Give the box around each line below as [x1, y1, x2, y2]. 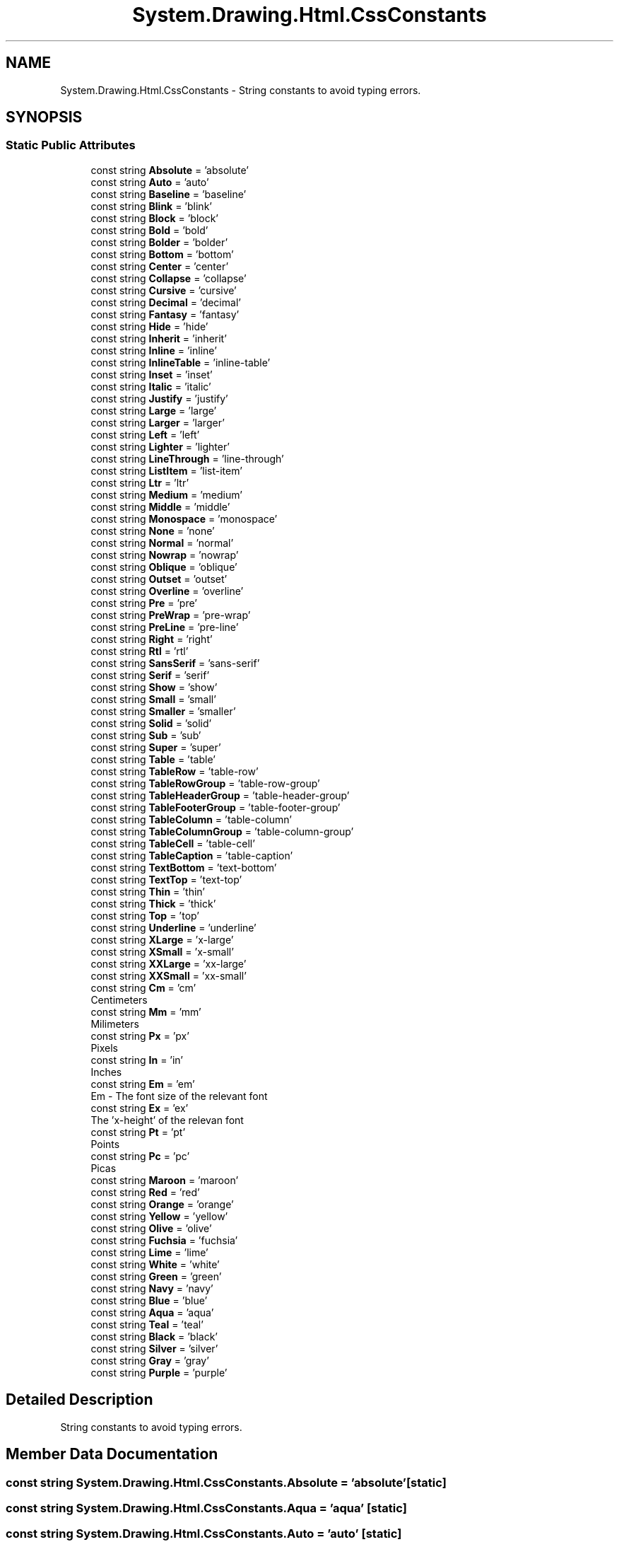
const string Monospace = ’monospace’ [90, 512, 278, 525]
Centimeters [90, 993, 148, 1006]
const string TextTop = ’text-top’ [90, 873, 242, 886]
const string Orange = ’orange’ [90, 1198, 234, 1210]
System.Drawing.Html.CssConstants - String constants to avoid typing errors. [60, 83, 421, 96]
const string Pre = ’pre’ [90, 596, 197, 609]
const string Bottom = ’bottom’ [90, 248, 234, 260]
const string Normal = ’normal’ [90, 536, 234, 549]
